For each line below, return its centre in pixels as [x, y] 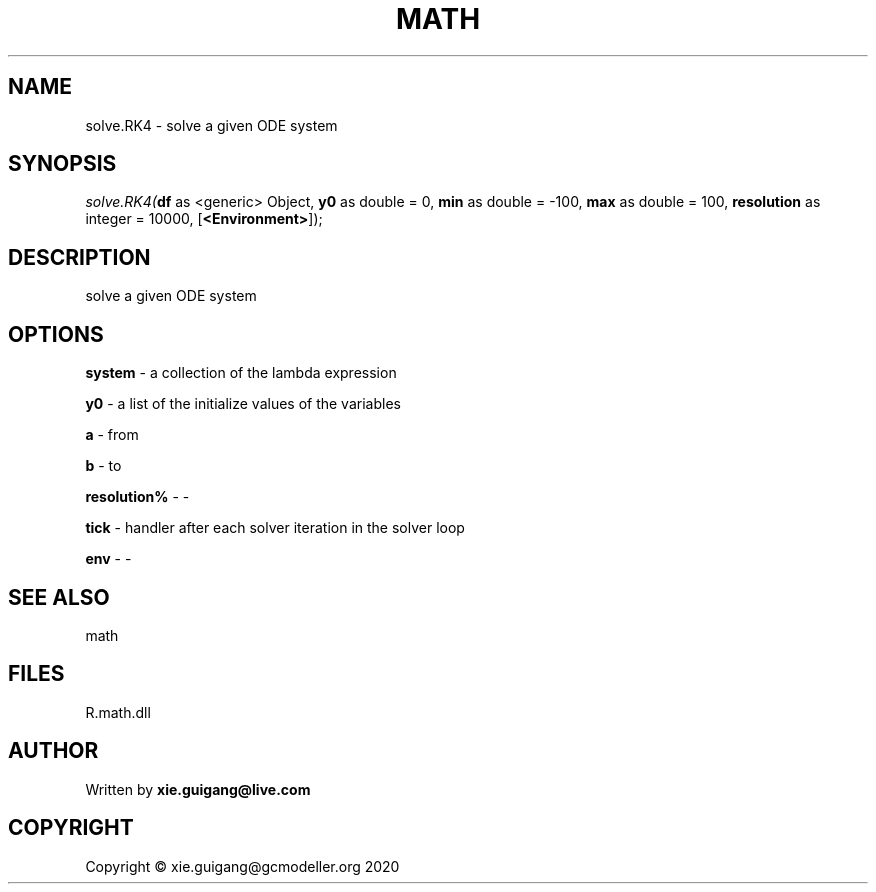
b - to [103, 466]
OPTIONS [56, 334]
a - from [112, 435]
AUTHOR [53, 751]
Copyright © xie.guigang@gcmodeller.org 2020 [242, 866]
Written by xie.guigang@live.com [198, 789]
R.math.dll [118, 712]
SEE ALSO [59, 597]
